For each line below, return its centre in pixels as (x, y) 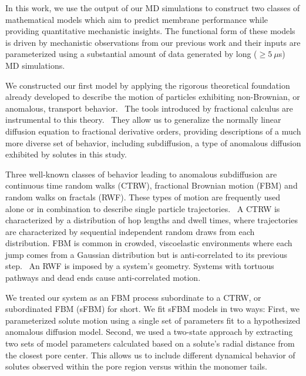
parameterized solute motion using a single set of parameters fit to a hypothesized (153, 320)
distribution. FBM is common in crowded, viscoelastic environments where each (149, 243)
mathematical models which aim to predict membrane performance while (137, 19)
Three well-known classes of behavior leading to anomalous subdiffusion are (141, 174)
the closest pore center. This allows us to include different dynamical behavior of (150, 355)
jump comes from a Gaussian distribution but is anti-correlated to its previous (146, 254)
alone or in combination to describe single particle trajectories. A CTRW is (143, 208)
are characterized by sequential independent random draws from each (130, 231)
